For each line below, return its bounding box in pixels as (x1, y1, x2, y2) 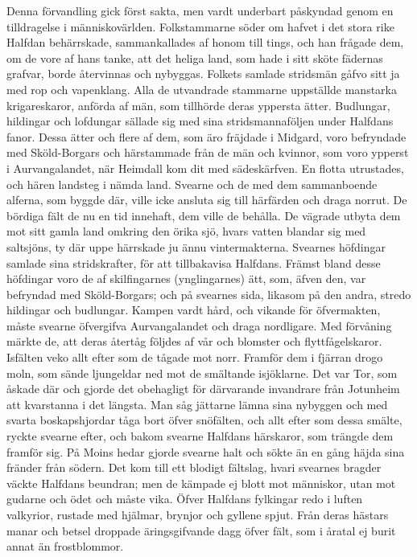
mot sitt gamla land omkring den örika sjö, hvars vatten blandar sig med (6, 223, 366, 240)
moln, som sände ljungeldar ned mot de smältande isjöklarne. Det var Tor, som (6, 364, 398, 381)
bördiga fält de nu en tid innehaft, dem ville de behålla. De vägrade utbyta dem (6, 207, 401, 223)
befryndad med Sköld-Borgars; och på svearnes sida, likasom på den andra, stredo (6, 285, 411, 302)
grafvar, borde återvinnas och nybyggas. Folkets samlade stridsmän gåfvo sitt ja (6, 65, 400, 82)
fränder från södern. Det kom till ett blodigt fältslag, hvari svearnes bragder (6, 459, 382, 476)
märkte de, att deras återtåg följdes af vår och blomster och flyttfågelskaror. (6, 333, 382, 350)
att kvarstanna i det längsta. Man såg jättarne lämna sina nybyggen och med (6, 395, 388, 412)
